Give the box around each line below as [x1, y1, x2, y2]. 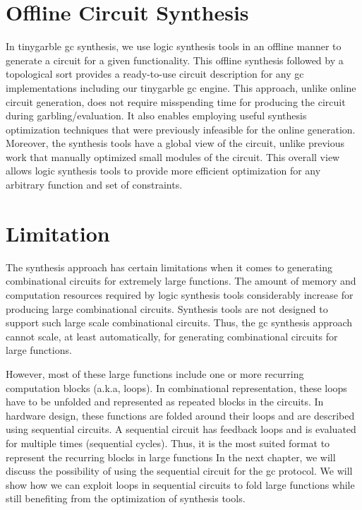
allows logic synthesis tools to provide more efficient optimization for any [6, 163, 321, 178]
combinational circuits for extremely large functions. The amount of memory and [6, 273, 356, 288]
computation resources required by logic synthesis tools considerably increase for [6, 287, 354, 302]
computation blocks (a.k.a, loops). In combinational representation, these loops [6, 380, 347, 395]
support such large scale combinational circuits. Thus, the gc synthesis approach [6, 315, 353, 330]
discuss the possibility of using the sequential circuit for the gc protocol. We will [6, 463, 353, 478]
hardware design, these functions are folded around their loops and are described [6, 408, 355, 422]
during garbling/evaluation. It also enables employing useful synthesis [6, 108, 307, 123]
